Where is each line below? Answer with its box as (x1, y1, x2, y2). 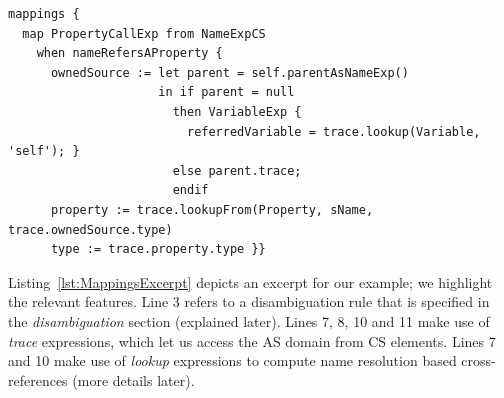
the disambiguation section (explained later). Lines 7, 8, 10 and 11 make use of (8, 310, 490, 331)
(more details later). (72, 369, 195, 390)
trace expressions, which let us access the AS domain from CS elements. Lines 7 (8, 330, 496, 351)
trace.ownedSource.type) (8, 222, 173, 237)
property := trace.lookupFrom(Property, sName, (50, 202, 374, 217)
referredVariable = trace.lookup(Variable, (186, 124, 481, 139)
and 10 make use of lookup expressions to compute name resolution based (8, 350, 457, 371)
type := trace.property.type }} (50, 242, 266, 257)
